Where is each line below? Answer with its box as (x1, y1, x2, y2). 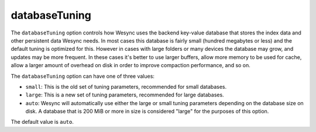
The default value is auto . (11, 119, 74, 126)
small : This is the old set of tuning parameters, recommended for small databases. (25, 83, 227, 90)
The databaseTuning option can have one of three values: (11, 72, 155, 79)
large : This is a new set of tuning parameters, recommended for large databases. (25, 91, 225, 99)
